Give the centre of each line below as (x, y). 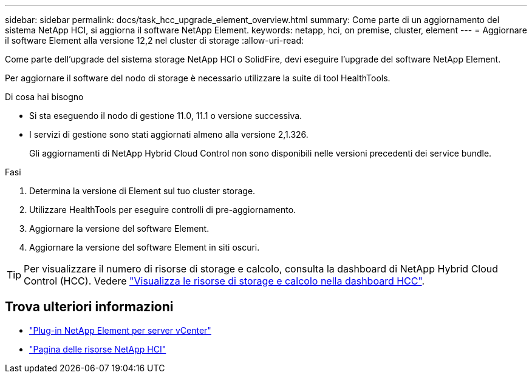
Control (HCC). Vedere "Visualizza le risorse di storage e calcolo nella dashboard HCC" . (224, 281)
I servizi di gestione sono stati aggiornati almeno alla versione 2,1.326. (169, 134)
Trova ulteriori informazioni (89, 307)
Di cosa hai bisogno (44, 97)
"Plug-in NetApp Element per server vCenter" (120, 330)
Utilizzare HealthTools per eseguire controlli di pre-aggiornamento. (163, 210)
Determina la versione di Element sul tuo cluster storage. (142, 191)
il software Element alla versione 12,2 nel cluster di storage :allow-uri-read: (154, 40)
